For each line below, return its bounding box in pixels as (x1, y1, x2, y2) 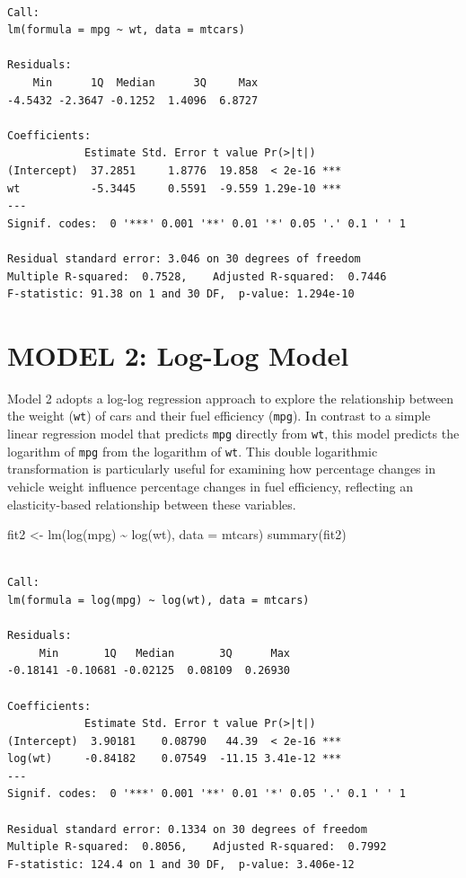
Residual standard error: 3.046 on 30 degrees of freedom (7, 252, 361, 265)
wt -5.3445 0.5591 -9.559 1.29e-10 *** (7, 182, 342, 195)
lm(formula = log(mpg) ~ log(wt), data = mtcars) (7, 593, 310, 607)
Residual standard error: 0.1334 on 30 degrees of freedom (7, 822, 367, 836)
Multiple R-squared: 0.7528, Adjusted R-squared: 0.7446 (7, 270, 387, 283)
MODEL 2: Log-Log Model (7, 336, 349, 373)
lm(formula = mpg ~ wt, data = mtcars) (7, 23, 245, 37)
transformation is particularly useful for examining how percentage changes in (7, 459, 435, 478)
